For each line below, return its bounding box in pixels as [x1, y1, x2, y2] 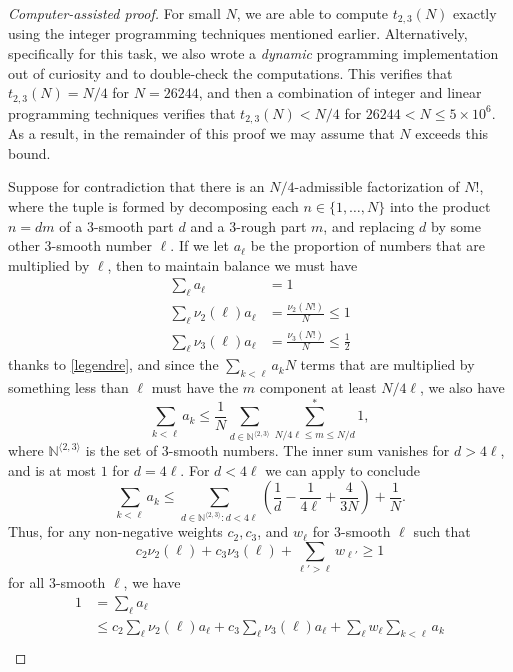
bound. [8, 142, 51, 163]
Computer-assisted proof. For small [8, 3, 221, 23]
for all [8, 572, 45, 593]
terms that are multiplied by [300, 354, 475, 375]
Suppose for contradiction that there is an [8, 176, 265, 197]
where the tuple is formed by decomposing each [8, 195, 299, 216]
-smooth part [93, 215, 174, 236]
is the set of [85, 440, 158, 461]
